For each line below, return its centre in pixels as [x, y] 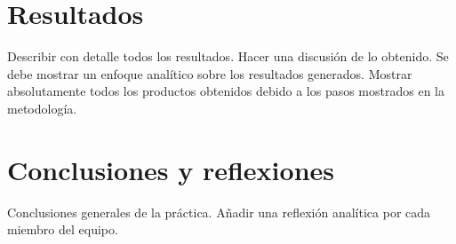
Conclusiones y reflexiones [171, 169]
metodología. [42, 108]
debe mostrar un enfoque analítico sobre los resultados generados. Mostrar [210, 73]
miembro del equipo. [63, 229]
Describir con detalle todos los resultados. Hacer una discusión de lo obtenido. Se [228, 56]
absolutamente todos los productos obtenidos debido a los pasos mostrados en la [226, 91]
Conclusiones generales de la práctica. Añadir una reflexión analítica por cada [219, 212]
